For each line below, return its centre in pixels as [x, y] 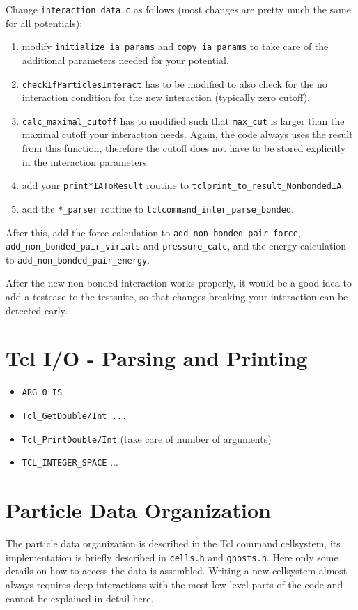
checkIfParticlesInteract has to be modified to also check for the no [174, 83]
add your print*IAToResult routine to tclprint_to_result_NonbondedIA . [183, 185]
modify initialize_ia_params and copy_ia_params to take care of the [175, 46]
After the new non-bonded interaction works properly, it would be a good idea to [179, 283]
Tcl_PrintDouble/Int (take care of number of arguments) [147, 438]
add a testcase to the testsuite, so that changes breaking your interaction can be [177, 297]
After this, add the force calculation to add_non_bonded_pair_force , [153, 232]
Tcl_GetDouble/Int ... [75, 417]
